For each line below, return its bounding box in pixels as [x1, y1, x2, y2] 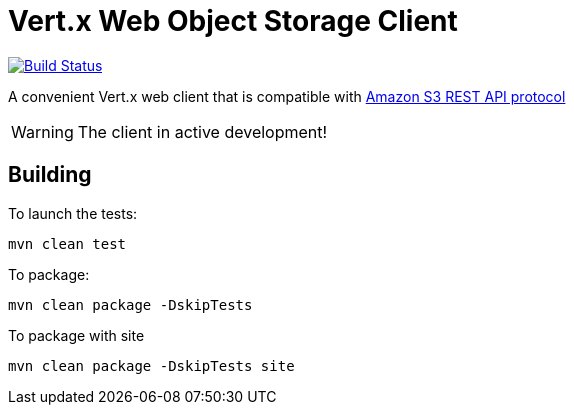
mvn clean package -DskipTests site [8, 357, 295, 374]
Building [8, 162, 92, 188]
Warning [11, 121, 74, 142]
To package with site [8, 326, 145, 344]
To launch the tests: [8, 204, 138, 222]
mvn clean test [8, 235, 127, 252]
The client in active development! [77, 121, 328, 142]
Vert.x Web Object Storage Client [8, 4, 458, 38]
